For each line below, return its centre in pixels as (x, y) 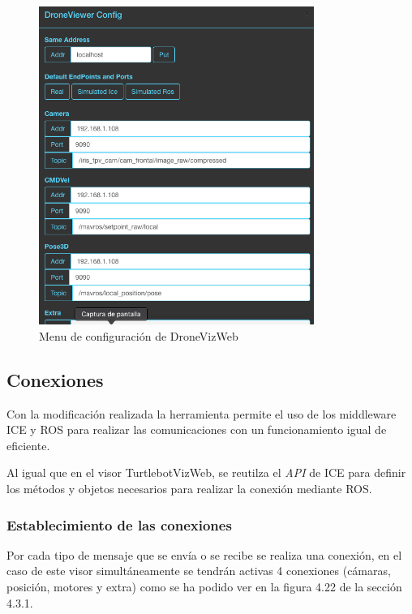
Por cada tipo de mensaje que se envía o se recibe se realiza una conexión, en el (204, 554)
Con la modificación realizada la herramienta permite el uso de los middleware (202, 413)
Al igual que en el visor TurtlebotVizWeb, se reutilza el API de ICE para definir (206, 472)
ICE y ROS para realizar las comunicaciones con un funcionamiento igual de (197, 429)
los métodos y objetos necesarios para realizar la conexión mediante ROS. (189, 489)
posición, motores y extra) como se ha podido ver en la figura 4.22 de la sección (204, 587)
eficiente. (28, 445)
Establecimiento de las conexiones (119, 524)
